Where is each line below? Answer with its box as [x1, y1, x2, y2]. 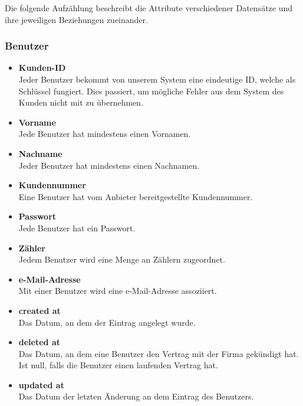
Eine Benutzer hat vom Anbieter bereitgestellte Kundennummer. [18, 190, 253, 202]
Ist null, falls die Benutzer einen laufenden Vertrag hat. [18, 359, 218, 371]
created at [18, 304, 61, 316]
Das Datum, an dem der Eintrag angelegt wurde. [18, 316, 196, 328]
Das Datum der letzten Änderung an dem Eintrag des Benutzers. [18, 390, 254, 402]
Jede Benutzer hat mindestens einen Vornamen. [18, 127, 191, 140]
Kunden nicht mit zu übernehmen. [18, 96, 144, 109]
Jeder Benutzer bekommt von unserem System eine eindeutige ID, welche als [18, 73, 296, 85]
